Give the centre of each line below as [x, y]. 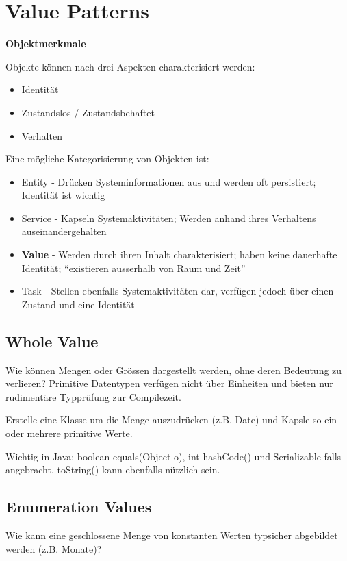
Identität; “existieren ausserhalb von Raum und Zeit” [133, 267]
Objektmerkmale [46, 43]
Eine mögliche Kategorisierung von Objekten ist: [107, 159]
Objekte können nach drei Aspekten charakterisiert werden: [130, 66]
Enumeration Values [79, 507]
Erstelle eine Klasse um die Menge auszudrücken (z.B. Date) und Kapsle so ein [171, 420]
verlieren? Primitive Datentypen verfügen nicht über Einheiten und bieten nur [169, 383]
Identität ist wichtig [63, 195]
